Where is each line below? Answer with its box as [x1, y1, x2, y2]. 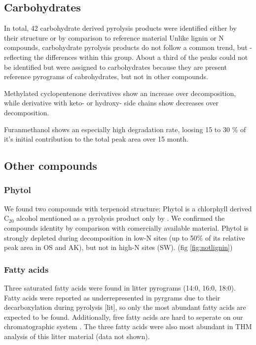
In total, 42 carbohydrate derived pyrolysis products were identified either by [4, 23, 237, 33]
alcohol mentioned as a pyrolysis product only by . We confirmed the [16, 213, 225, 223]
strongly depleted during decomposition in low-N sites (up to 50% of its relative [4, 232, 245, 243]
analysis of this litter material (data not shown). [4, 331, 150, 341]
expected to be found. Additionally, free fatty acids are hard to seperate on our [4, 311, 243, 322]
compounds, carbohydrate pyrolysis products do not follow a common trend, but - [4, 42, 252, 52]
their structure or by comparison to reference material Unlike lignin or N [4, 32, 224, 43]
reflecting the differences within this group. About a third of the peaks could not [4, 51, 248, 62]
